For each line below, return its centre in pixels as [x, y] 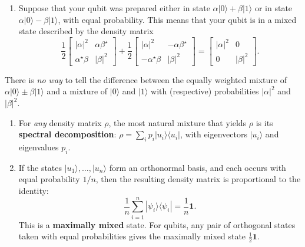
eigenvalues [39, 147]
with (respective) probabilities [205, 91]
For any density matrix [60, 122]
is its [264, 122]
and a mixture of [77, 91]
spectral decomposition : [67, 134]
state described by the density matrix [86, 31]
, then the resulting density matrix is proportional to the [198, 179]
